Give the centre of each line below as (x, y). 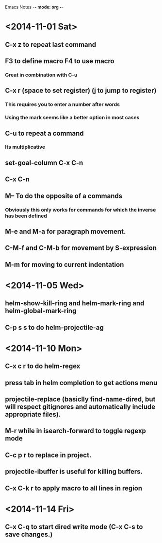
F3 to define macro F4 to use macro (60, 61)
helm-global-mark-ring (41, 311)
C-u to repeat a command (44, 133)
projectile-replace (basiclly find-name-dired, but (80, 399)
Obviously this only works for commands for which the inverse (81, 210)
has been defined (26, 216)
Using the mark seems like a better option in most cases (72, 118)
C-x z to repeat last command (51, 44)
